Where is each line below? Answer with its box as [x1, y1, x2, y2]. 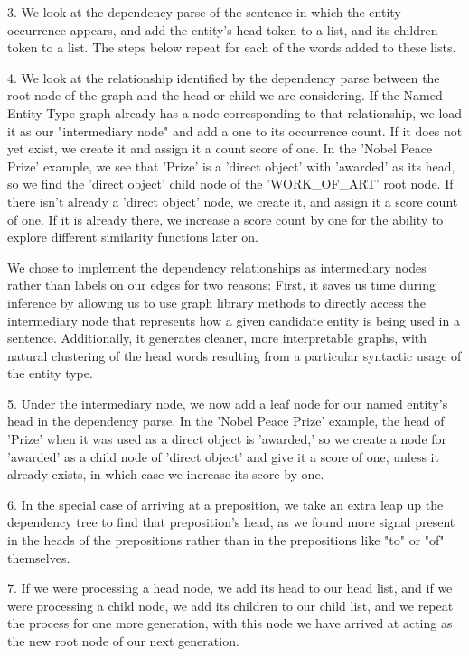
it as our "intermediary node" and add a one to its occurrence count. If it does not [7, 121, 463, 140]
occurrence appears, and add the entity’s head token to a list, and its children [7, 20, 438, 39]
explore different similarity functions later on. [7, 227, 258, 246]
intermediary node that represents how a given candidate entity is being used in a [7, 310, 460, 329]
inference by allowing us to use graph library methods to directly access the [7, 292, 426, 311]
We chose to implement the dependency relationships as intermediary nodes [7, 257, 427, 276]
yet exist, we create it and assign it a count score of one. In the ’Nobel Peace [7, 139, 433, 158]
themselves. [7, 548, 70, 567]
